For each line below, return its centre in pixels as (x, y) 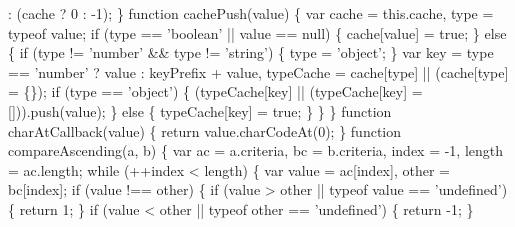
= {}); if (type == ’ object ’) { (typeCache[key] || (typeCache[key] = (215, 91)
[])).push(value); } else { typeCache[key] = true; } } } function (200, 110)
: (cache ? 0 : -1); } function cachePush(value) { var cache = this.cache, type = (251, 13)
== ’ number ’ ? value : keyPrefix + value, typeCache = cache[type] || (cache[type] (258, 71)
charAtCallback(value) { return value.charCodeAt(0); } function (205, 130)
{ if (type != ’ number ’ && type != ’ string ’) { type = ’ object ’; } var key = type (251, 52)
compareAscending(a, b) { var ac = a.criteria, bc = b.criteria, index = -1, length (256, 150)
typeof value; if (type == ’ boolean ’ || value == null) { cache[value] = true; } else (257, 32)
